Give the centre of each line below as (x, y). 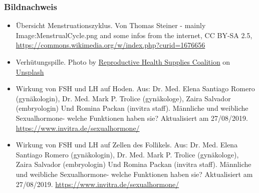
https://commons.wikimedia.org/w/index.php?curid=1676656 (110, 45)
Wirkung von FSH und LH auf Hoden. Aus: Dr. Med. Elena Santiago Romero (135, 88)
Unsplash (30, 71)
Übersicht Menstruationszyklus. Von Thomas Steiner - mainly (111, 25)
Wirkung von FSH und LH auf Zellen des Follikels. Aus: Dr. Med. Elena (127, 145)
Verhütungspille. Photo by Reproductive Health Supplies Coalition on (123, 62)
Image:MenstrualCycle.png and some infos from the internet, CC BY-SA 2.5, (134, 35)
